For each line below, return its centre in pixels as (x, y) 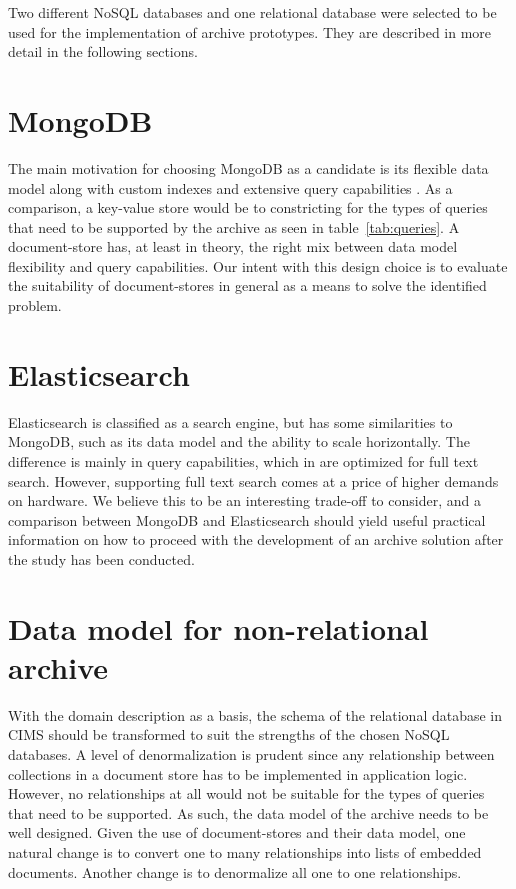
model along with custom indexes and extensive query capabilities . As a (230, 187)
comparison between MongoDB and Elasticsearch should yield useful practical (247, 519)
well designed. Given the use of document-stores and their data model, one (237, 832)
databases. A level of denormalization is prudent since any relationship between (251, 754)
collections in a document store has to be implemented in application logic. (238, 773)
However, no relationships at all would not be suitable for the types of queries (246, 793)
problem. (35, 305)
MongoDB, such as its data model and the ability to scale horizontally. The (239, 441)
